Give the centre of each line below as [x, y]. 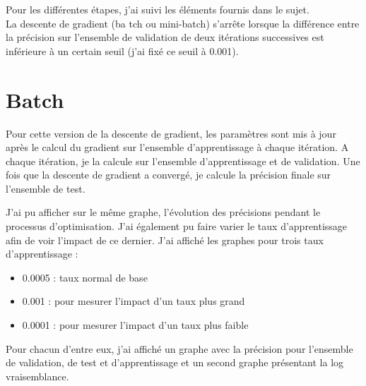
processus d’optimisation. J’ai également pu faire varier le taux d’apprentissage [177, 226]
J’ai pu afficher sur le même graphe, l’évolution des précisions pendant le [163, 212]
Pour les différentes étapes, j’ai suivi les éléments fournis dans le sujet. [158, 9]
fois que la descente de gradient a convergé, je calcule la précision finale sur [169, 175]
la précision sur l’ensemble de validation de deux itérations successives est [165, 37]
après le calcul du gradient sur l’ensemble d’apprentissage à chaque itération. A [177, 147]
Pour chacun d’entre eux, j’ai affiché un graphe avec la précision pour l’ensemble [179, 348]
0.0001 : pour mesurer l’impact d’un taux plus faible [135, 325]
